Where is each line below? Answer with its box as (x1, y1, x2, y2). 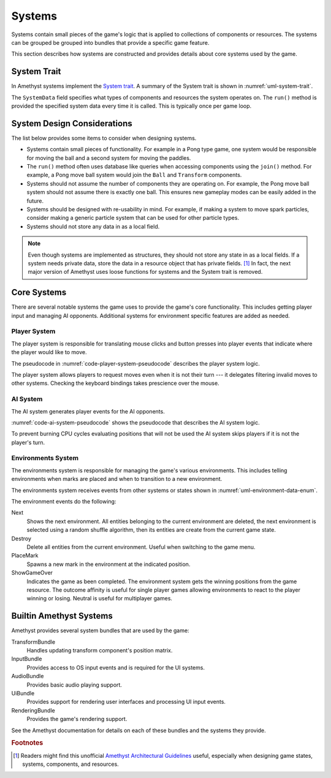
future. (26, 197, 44, 205)
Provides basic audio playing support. (26, 681, 123, 689)
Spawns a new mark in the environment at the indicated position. (26, 561, 191, 568)
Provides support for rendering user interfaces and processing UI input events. (26, 698, 226, 706)
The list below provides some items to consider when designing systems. (11, 134, 197, 142)
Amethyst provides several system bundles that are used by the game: (11, 627, 189, 634)
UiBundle (11, 689, 35, 697)
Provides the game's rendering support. (26, 716, 127, 723)
